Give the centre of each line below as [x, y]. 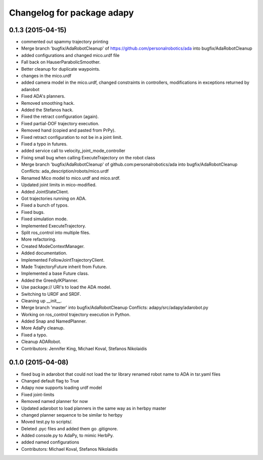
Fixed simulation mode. [45, 219]
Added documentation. [44, 253]
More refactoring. [39, 239]
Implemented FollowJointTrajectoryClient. [63, 260]
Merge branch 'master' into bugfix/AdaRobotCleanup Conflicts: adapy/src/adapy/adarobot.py [115, 307]
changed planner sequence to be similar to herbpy [72, 415]
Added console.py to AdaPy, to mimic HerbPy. [67, 436]
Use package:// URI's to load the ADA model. [66, 287]
